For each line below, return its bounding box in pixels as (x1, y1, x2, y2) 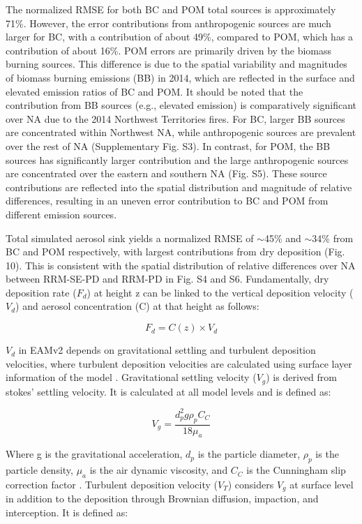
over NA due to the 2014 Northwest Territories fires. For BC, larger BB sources (6, 111, 345, 126)
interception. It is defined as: (6, 505, 128, 520)
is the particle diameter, (197, 447, 301, 461)
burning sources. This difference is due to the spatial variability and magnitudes (6, 57, 347, 71)
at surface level (289, 477, 354, 492)
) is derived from (266, 370, 337, 384)
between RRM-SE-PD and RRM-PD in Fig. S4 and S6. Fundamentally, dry (6, 271, 329, 286)
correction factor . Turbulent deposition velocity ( (6, 477, 218, 492)
